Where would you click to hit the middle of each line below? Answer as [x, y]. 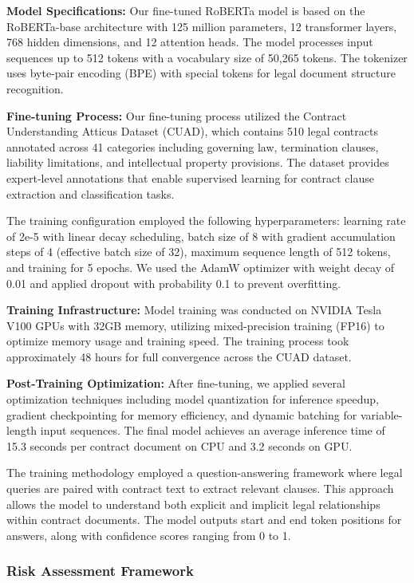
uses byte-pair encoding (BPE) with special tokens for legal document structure [201, 73]
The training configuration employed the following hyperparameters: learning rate [206, 221]
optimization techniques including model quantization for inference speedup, [193, 399]
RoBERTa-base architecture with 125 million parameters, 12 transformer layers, [202, 26]
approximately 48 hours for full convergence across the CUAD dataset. [179, 356]
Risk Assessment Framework [100, 571]
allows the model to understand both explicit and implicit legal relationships [193, 504]
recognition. [35, 88]
